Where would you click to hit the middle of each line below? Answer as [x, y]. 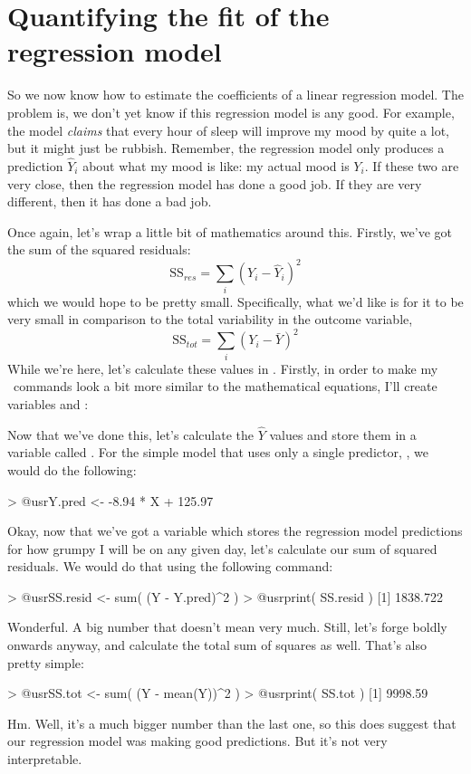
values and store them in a [343, 434]
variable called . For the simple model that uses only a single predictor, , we [218, 452]
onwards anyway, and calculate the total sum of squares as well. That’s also [217, 645]
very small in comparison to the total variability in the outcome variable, [210, 319]
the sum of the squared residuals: [99, 249]
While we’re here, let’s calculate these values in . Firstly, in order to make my [223, 368]
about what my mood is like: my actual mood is [216, 165]
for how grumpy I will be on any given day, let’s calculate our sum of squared [222, 548]
